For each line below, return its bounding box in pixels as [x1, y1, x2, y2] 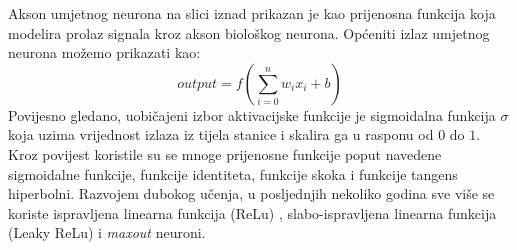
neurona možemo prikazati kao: [8, 42, 201, 63]
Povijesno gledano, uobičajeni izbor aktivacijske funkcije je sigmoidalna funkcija [8, 104, 496, 125]
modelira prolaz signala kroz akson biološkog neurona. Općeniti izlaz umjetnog [8, 22, 490, 43]
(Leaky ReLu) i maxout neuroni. [8, 222, 206, 243]
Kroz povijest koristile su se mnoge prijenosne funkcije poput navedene [8, 143, 442, 164]
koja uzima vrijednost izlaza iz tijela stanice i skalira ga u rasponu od [8, 124, 434, 145]
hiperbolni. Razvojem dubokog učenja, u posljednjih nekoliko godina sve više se [8, 183, 495, 204]
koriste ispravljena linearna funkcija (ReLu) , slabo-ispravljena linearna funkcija [8, 202, 497, 223]
